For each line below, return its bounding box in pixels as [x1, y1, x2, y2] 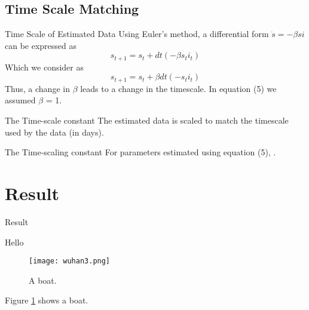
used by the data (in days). [5, 125, 104, 138]
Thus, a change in [5, 82, 70, 94]
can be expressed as [5, 39, 77, 51]
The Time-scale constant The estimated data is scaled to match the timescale [5, 114, 289, 127]
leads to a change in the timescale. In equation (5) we [80, 82, 277, 94]
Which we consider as [5, 60, 84, 73]
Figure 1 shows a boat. [5, 294, 88, 306]
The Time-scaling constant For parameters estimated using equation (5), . [5, 146, 276, 158]
